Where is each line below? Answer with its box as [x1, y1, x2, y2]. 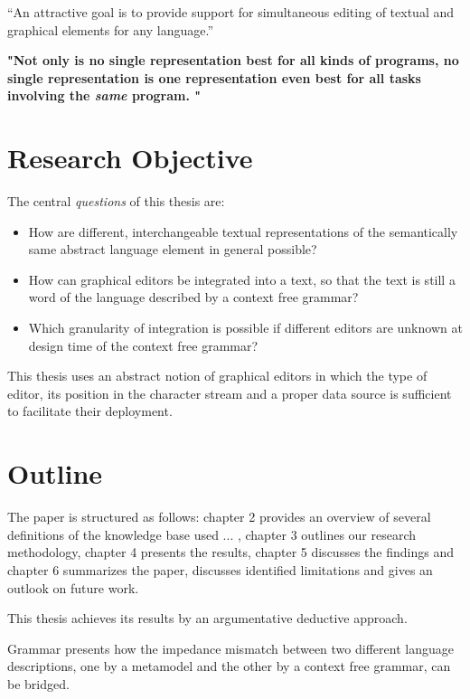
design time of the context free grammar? [28, 335, 258, 354]
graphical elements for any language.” [7, 20, 214, 39]
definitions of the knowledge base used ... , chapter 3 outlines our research [7, 524, 417, 543]
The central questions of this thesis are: [7, 192, 225, 211]
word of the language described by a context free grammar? [28, 288, 359, 307]
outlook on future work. [7, 578, 139, 597]
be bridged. [7, 674, 70, 693]
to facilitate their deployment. [7, 401, 173, 420]
